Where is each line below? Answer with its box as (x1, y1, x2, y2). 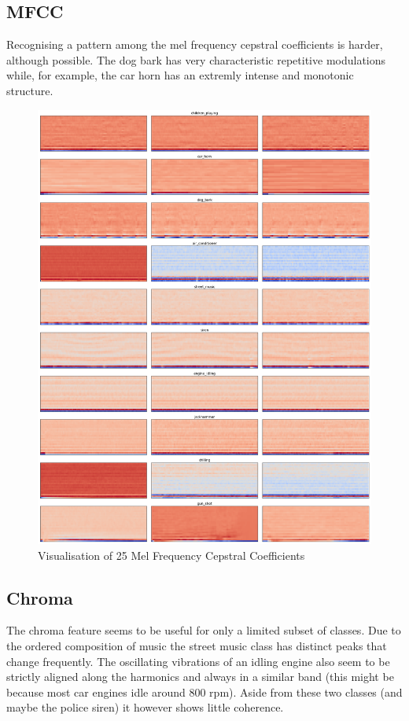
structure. (6, 82, 53, 98)
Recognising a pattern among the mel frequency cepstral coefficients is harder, (6, 36, 383, 53)
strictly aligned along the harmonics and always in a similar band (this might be (6, 668, 394, 685)
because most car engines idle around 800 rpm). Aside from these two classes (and (6, 683, 403, 700)
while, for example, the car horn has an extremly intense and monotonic (6, 67, 354, 83)
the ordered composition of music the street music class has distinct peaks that (6, 637, 387, 653)
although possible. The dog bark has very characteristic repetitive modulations (6, 51, 386, 68)
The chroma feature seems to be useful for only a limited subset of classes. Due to (6, 622, 401, 638)
